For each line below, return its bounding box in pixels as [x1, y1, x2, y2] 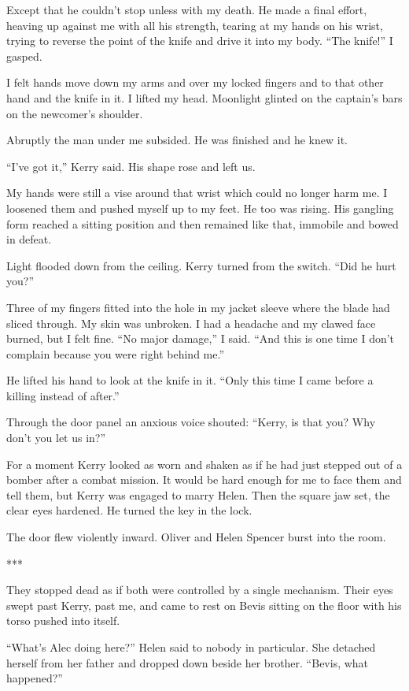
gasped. [6, 47, 42, 64]
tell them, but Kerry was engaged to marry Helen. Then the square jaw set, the [6, 486, 390, 503]
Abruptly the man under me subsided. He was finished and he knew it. [6, 132, 348, 148]
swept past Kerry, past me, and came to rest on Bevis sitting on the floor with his [6, 596, 402, 613]
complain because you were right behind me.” [6, 345, 225, 362]
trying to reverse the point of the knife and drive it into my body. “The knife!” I [6, 32, 393, 49]
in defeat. [6, 231, 52, 247]
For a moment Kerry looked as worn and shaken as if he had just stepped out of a [6, 455, 403, 472]
